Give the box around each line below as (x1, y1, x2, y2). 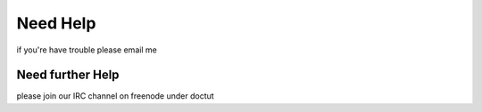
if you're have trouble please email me (16, 44, 158, 55)
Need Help (16, 13, 96, 33)
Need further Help (16, 68, 120, 83)
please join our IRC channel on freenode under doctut (16, 91, 214, 101)
